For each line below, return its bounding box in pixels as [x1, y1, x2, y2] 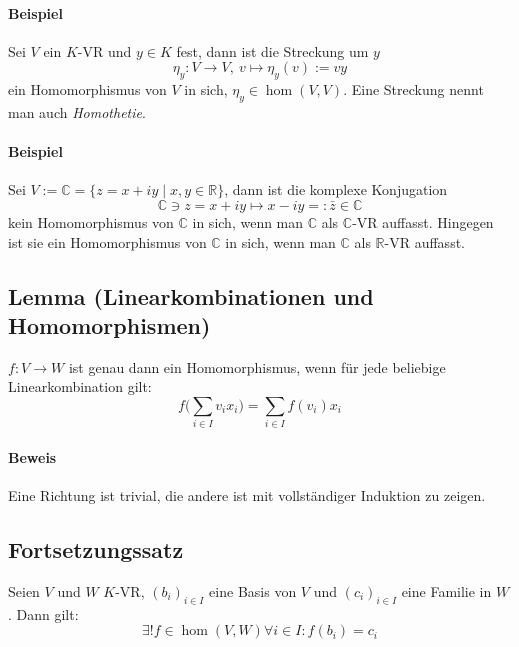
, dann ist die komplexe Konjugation [224, 179, 448, 200]
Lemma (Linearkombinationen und [8, 280, 374, 311]
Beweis [8, 446, 57, 467]
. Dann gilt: [8, 603, 79, 624]
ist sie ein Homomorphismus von [8, 231, 207, 252]
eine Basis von [209, 580, 297, 601]
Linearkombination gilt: [8, 376, 152, 397]
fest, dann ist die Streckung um [176, 40, 369, 61]
